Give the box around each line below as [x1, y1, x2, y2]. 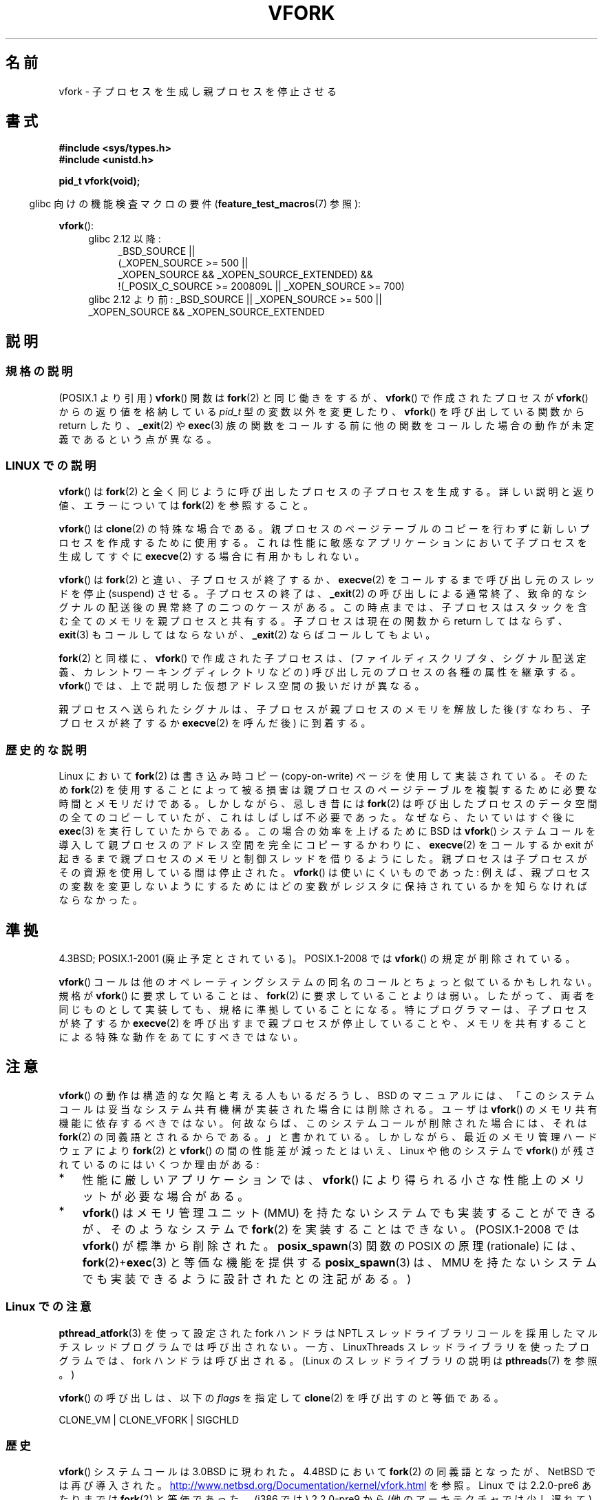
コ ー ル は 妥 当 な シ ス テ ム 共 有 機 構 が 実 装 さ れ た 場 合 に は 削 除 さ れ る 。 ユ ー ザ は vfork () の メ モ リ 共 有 [59, 1103, 597, 1115]
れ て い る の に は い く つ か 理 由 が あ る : [59, 1158, 260, 1170]
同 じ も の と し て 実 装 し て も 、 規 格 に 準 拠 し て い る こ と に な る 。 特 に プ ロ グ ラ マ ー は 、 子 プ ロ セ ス [59, 1003, 587, 1015]
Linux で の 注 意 [6, 1300, 92, 1314]
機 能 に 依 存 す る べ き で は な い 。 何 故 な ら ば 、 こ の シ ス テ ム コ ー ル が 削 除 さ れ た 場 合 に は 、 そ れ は [59, 1116, 587, 1129]
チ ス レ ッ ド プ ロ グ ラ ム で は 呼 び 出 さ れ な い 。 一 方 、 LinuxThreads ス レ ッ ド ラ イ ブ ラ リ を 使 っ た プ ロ [59, 1340, 590, 1353]
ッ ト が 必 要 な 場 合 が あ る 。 [82, 1189, 249, 1203]
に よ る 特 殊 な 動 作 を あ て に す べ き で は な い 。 [59, 1031, 304, 1043]
